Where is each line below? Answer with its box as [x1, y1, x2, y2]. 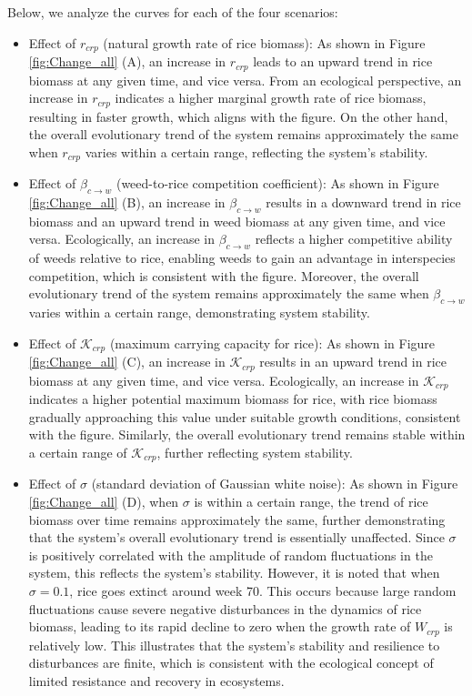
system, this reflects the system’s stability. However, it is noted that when [28, 563, 440, 582]
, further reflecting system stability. [156, 442, 353, 461]
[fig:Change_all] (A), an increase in [28, 52, 226, 71]
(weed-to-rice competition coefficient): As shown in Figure [115, 174, 439, 193]
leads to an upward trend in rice [253, 52, 433, 71]
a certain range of [28, 442, 127, 461]
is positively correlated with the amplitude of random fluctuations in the [28, 545, 433, 564]
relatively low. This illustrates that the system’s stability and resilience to [28, 635, 440, 654]
